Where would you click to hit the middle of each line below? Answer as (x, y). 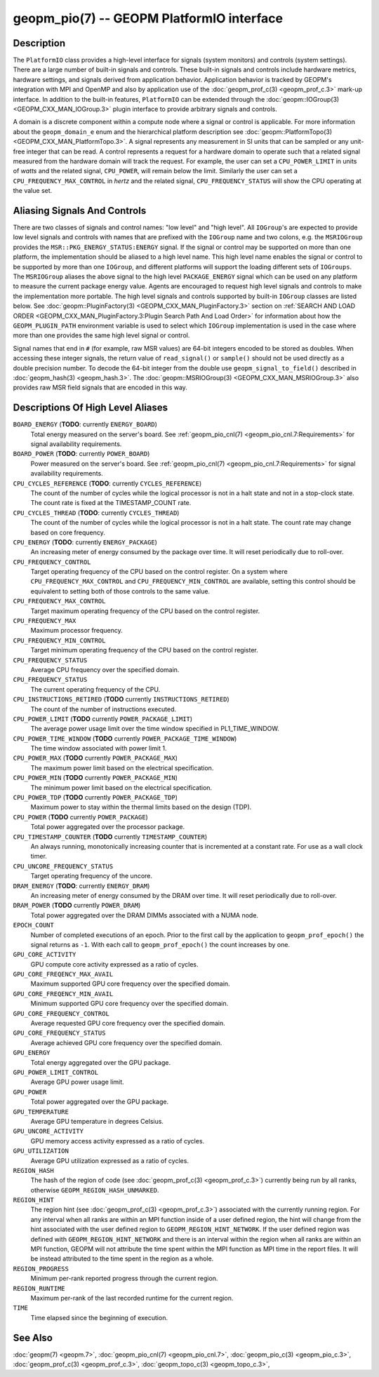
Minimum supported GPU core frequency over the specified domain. (129, 1004)
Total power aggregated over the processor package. (108, 827)
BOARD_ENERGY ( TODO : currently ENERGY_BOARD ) (85, 424)
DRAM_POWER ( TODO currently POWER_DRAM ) (77, 906)
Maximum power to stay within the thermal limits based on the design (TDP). (141, 807)
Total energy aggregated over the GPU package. (101, 1062)
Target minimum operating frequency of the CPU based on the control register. (145, 650)
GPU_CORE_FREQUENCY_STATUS (59, 1033)
